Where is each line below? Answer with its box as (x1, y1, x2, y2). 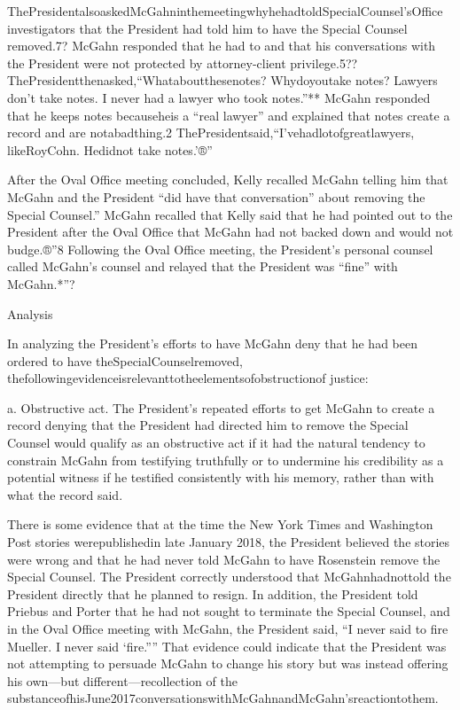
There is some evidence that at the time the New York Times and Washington (7, 515, 433, 534)
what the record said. (7, 485, 123, 503)
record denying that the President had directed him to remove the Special (7, 416, 409, 434)
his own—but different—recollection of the (7, 671, 238, 690)
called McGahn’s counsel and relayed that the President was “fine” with (7, 257, 398, 276)
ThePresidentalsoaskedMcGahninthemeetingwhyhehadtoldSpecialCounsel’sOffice (7, 2, 443, 20)
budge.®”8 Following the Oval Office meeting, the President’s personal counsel (7, 239, 433, 258)
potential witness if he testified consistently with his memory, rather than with (7, 468, 434, 487)
